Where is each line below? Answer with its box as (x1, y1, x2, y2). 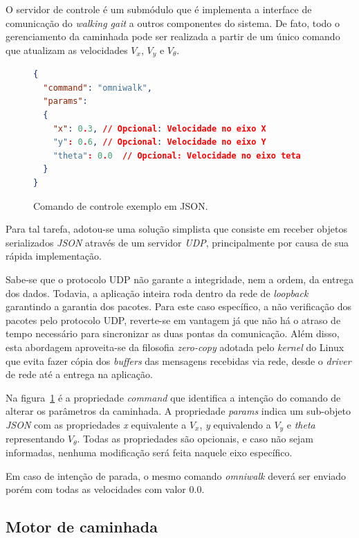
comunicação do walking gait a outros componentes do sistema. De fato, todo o (6, 15, 340, 30)
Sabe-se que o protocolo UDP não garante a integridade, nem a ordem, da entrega (6, 271, 354, 286)
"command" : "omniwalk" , (43, 82, 152, 93)
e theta (286, 417, 315, 431)
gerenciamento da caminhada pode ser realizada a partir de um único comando (6, 29, 340, 44)
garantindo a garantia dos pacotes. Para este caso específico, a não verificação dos (6, 299, 352, 314)
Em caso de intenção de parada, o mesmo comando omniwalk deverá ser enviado (6, 468, 347, 483)
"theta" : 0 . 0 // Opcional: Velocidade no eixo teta (53, 150, 301, 161)
